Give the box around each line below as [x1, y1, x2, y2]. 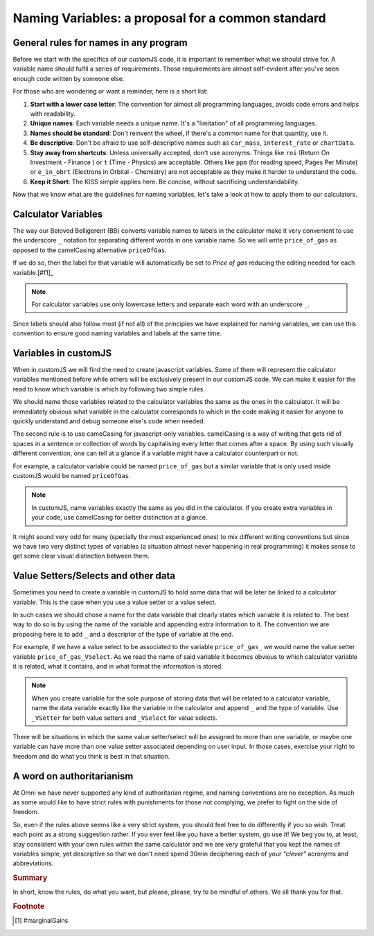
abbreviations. [12, 859, 54, 867]
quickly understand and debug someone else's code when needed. [12, 417, 206, 425]
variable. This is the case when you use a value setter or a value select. [12, 598, 217, 606]
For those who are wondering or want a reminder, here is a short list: [12, 87, 208, 96]
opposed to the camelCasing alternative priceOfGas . [12, 246, 167, 254]
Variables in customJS [12, 347, 112, 359]
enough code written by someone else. [12, 74, 125, 82]
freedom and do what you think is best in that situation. [12, 752, 170, 760]
